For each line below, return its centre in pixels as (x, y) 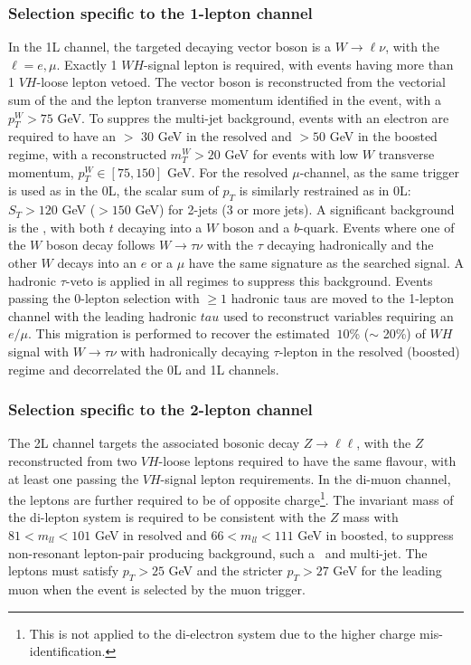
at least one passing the (74, 478)
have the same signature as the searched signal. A (326, 262)
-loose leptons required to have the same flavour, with (307, 460)
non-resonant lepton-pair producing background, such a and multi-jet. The (218, 552)
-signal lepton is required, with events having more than (299, 64)
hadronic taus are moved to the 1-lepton (343, 298)
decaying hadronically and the (350, 245)
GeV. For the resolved (228, 171)
